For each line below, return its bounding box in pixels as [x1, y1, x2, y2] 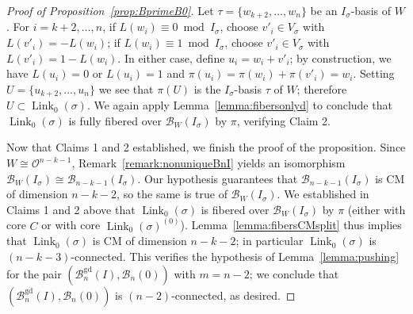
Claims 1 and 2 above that [6, 201, 136, 217]
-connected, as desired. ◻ [171, 286, 296, 303]
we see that [98, 80, 154, 97]
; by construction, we [289, 49, 392, 66]
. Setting [353, 65, 395, 82]
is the [193, 80, 221, 97]
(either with [347, 201, 406, 217]
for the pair [6, 265, 62, 281]
